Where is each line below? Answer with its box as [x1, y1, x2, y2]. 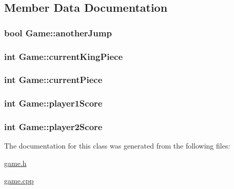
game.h [4, 157, 27, 168]
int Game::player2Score [4, 120, 103, 133]
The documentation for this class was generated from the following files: [4, 140, 230, 151]
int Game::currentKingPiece [4, 50, 123, 62]
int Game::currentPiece [4, 73, 103, 86]
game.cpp [4, 175, 34, 185]
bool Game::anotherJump [4, 26, 112, 39]
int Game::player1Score [4, 97, 103, 110]
